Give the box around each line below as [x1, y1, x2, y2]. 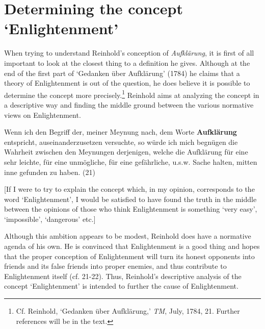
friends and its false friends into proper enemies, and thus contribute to [4, 261, 227, 271]
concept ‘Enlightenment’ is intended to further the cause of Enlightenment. [4, 281, 238, 291]
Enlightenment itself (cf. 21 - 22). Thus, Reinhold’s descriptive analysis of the [4, 270, 242, 281]
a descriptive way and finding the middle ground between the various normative [4, 99, 254, 110]
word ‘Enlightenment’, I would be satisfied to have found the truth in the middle [4, 193, 257, 204]
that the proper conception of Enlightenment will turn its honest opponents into [4, 250, 255, 261]
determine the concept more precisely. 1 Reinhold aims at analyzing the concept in [4, 88, 259, 100]
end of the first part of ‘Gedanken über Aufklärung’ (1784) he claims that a [4, 67, 240, 78]
